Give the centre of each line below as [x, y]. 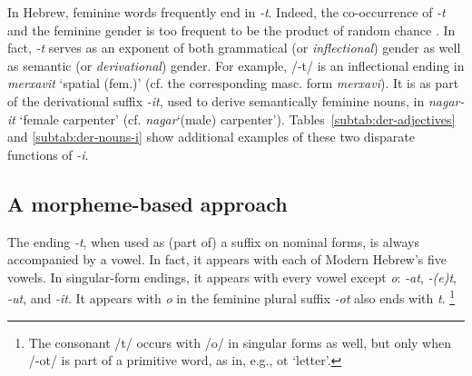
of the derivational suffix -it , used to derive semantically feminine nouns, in [216, 100]
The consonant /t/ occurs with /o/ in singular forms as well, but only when [240, 342]
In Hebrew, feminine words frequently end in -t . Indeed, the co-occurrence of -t [226, 12]
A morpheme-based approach [147, 203]
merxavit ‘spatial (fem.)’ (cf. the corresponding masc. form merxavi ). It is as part [233, 83]
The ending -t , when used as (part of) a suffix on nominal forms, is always [213, 241]
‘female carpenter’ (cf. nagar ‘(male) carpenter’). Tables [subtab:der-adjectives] [237, 119]
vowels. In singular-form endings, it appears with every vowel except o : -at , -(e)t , [232, 277]
